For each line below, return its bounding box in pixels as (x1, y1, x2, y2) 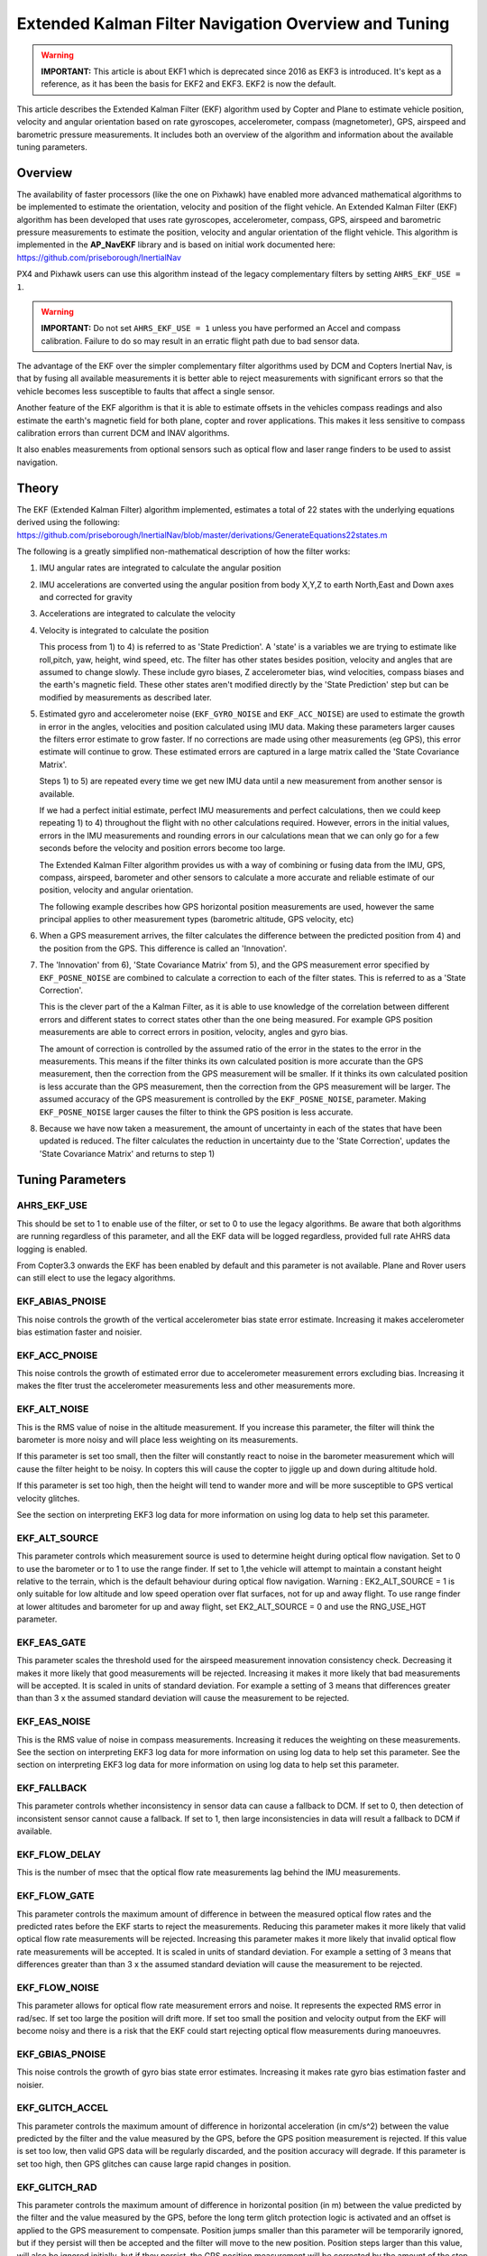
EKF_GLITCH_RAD (16, 2180, 98, 2193)
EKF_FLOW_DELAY (16, 1848, 101, 1861)
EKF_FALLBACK (16, 1782, 87, 1795)
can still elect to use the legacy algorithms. (16, 1272, 176, 1283)
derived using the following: (16, 517, 121, 528)
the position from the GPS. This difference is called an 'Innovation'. (39, 943, 288, 954)
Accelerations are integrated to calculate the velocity (39, 608, 236, 619)
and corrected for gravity (39, 592, 133, 603)
